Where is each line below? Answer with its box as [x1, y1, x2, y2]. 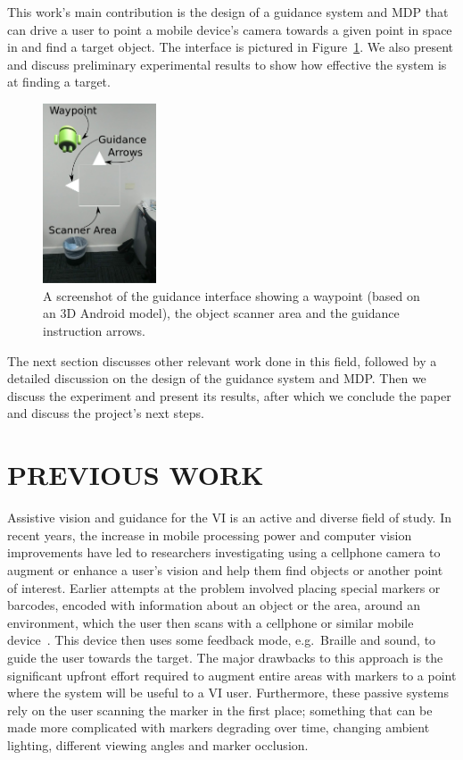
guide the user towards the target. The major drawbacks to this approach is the [7, 647, 443, 666]
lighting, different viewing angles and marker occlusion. [7, 735, 309, 754]
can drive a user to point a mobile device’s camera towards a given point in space [7, 20, 452, 38]
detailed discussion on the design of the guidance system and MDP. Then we [7, 369, 426, 388]
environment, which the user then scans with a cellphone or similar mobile [7, 613, 414, 631]
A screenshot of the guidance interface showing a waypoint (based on [43, 286, 420, 305]
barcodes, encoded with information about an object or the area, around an [7, 596, 421, 614]
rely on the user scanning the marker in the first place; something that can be [7, 700, 433, 719]
